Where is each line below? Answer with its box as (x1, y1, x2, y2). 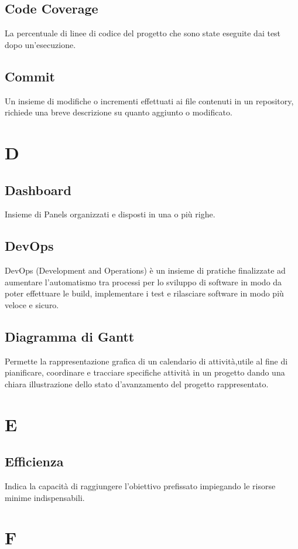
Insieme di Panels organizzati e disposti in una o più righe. (5, 208, 215, 220)
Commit (5, 67, 55, 85)
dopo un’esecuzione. (5, 38, 76, 50)
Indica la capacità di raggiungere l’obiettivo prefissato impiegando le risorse (5, 480, 276, 492)
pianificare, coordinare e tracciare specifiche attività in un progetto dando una (5, 366, 285, 378)
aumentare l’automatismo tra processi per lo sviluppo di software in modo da (5, 275, 282, 288)
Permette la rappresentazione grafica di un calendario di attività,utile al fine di (5, 354, 288, 367)
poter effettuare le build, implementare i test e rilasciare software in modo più (5, 287, 284, 299)
